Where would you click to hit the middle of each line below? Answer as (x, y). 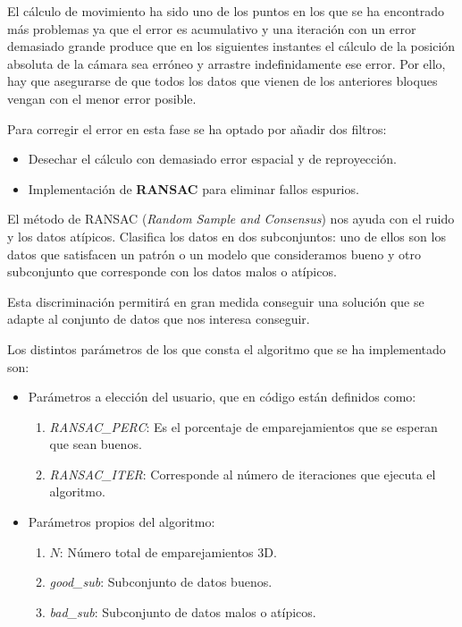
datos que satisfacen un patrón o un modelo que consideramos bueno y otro (214, 254)
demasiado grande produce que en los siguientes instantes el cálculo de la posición (231, 46)
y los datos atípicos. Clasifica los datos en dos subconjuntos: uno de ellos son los (227, 236)
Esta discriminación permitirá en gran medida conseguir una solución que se (216, 301)
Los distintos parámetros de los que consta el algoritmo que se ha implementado (227, 348)
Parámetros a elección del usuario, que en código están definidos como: (222, 397)
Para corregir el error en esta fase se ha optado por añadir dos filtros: (197, 128)
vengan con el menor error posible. (102, 98)
